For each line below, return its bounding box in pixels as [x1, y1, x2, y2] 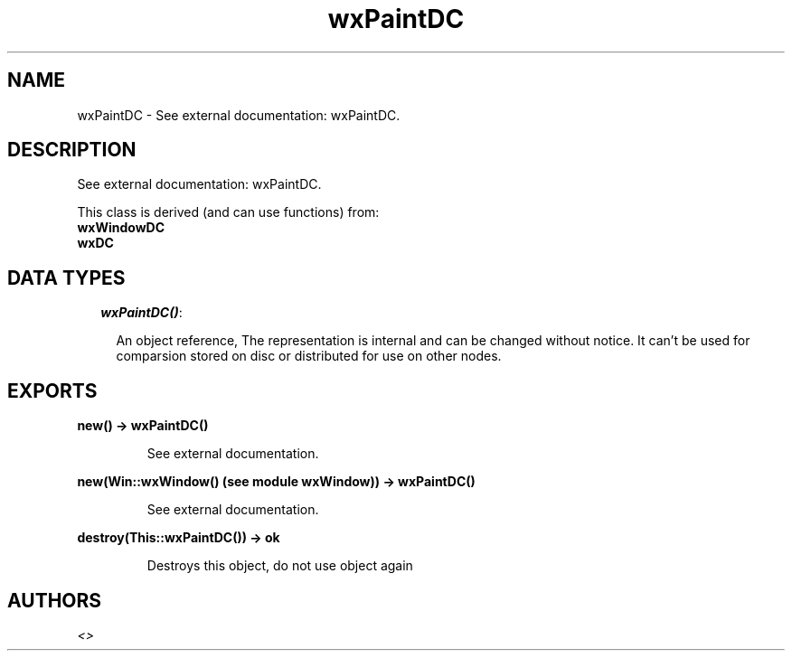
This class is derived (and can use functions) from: [77, 204, 380, 221]
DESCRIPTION [7, 138, 137, 162]
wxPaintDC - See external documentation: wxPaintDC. [77, 107, 401, 123]
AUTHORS [7, 588, 102, 612]
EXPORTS [7, 379, 98, 402]
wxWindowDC [77, 220, 165, 236]
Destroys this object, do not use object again [146, 558, 413, 574]
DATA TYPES [7, 266, 126, 289]
